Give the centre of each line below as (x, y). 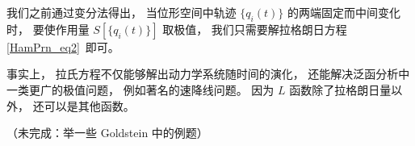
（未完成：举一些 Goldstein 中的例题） (107, 133)
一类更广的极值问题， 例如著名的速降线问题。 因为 (140, 89)
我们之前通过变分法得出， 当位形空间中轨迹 (122, 12)
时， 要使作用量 (48, 29)
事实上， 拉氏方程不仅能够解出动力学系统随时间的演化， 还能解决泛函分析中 (208, 74)
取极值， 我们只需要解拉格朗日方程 (255, 29)
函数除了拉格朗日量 (340, 89)
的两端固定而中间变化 (344, 12)
